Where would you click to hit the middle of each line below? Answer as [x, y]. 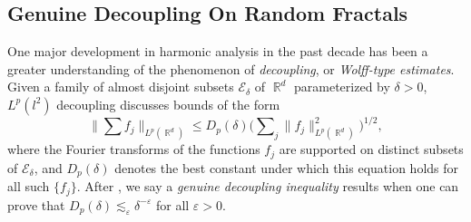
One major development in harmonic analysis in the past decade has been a [218, 51]
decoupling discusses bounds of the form [168, 104]
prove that [36, 204]
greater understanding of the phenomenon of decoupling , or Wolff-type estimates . [231, 68]
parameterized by [342, 87]
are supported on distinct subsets [371, 149]
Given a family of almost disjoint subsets [121, 87]
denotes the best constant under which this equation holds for [287, 167]
